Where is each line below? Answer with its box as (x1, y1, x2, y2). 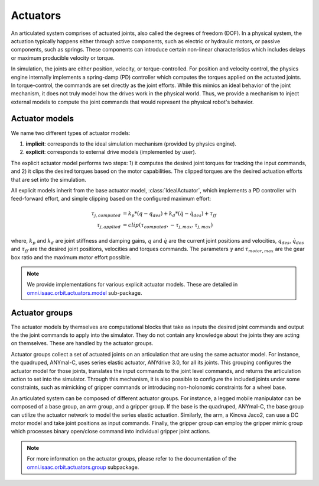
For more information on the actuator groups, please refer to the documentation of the (27, 455, 236, 462)
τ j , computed (91, 210, 121, 218)
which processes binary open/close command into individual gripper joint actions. (11, 428, 211, 435)
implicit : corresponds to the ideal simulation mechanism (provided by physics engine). (25, 140, 236, 147)
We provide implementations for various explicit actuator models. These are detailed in (27, 281, 238, 288)
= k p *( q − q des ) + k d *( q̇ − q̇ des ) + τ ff (122, 210, 217, 218)
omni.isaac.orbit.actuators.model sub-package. (27, 289, 142, 296)
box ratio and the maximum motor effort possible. (11, 253, 132, 260)
